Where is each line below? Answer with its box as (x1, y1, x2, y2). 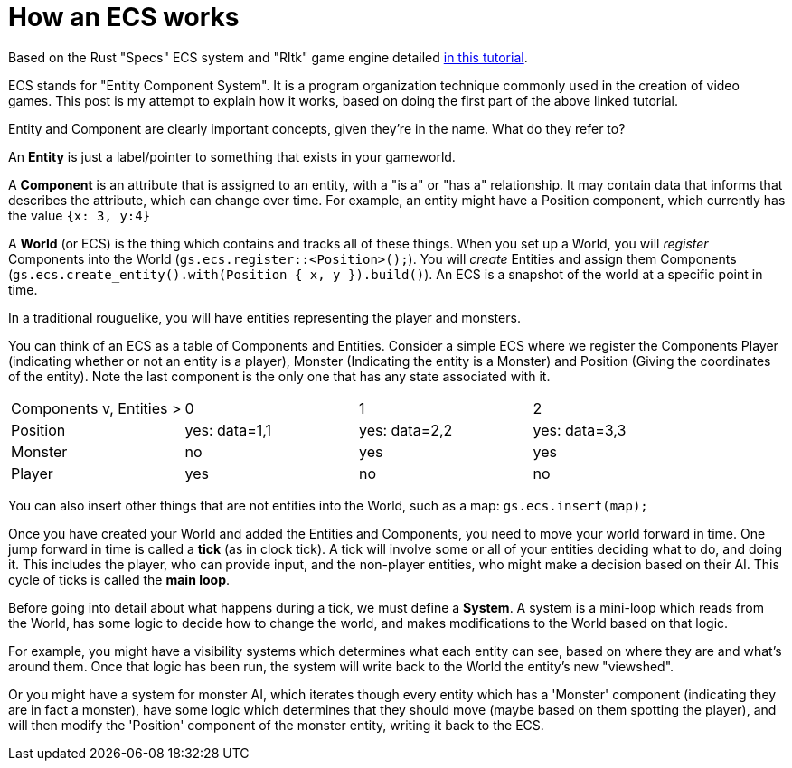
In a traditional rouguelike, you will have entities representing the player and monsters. (8, 309, 521, 325)
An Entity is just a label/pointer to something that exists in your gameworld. (8, 148, 456, 164)
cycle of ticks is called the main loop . (8, 571, 231, 587)
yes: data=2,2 (359, 420, 453, 439)
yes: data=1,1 (184, 420, 271, 439)
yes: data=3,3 (533, 420, 627, 439)
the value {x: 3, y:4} (8, 207, 151, 223)
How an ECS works (8, 2, 240, 33)
